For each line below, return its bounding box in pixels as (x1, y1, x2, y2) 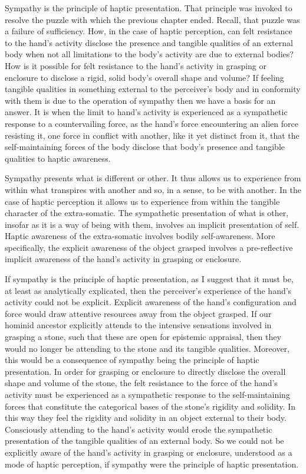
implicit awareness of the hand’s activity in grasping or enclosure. (5, 253, 242, 265)
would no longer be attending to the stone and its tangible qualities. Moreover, (5, 342, 289, 354)
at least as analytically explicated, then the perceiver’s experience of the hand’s (5, 284, 292, 296)
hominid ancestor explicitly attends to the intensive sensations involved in (5, 319, 272, 331)
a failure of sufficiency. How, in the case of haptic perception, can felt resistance (5, 25, 292, 37)
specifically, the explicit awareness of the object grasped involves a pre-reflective (5, 241, 293, 253)
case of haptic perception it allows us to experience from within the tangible (5, 195, 280, 207)
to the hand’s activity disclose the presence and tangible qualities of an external (5, 36, 293, 48)
